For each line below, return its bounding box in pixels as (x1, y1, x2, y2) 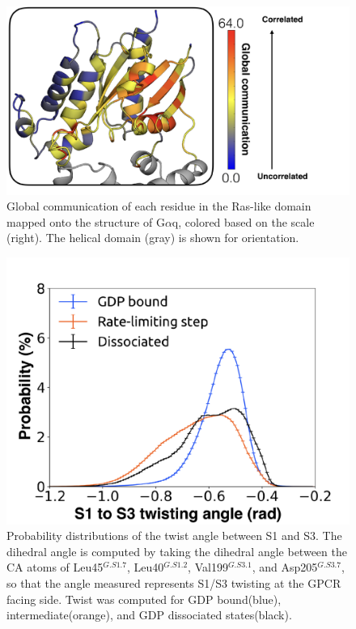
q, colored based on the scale (172, 213, 315, 230)
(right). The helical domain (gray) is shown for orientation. (6, 229, 299, 246)
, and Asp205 (252, 559, 318, 576)
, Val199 (188, 559, 228, 576)
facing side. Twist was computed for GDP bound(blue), (6, 590, 282, 607)
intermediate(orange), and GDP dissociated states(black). (6, 606, 292, 623)
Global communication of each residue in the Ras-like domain (6, 198, 311, 215)
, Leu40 (127, 559, 164, 576)
